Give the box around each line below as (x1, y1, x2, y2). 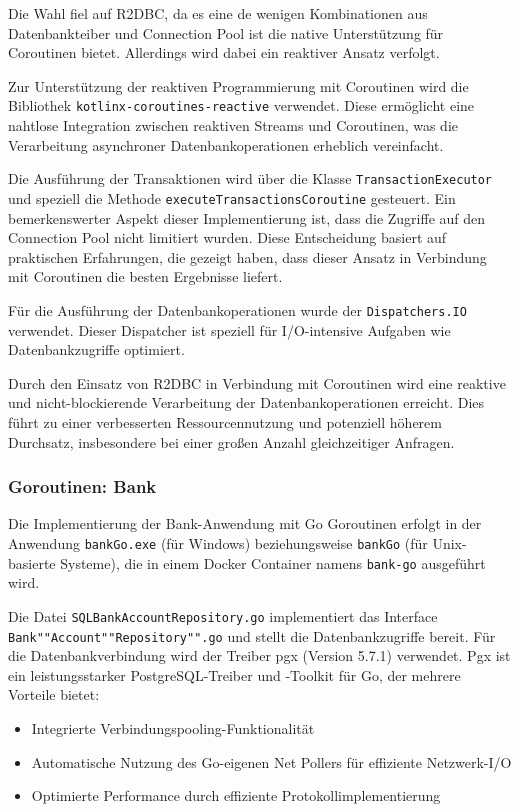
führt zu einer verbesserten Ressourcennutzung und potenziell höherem (8, 411, 442, 432)
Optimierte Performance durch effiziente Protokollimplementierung (31, 785, 441, 806)
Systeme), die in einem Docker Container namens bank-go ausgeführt (60, 552, 486, 573)
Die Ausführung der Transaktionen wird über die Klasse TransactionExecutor (8, 168, 493, 189)
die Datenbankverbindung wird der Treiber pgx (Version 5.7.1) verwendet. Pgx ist (8, 645, 511, 666)
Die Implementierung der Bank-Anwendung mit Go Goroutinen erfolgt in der (8, 513, 482, 534)
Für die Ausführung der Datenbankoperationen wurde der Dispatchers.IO (8, 299, 467, 320)
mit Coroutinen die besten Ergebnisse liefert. (8, 266, 283, 287)
